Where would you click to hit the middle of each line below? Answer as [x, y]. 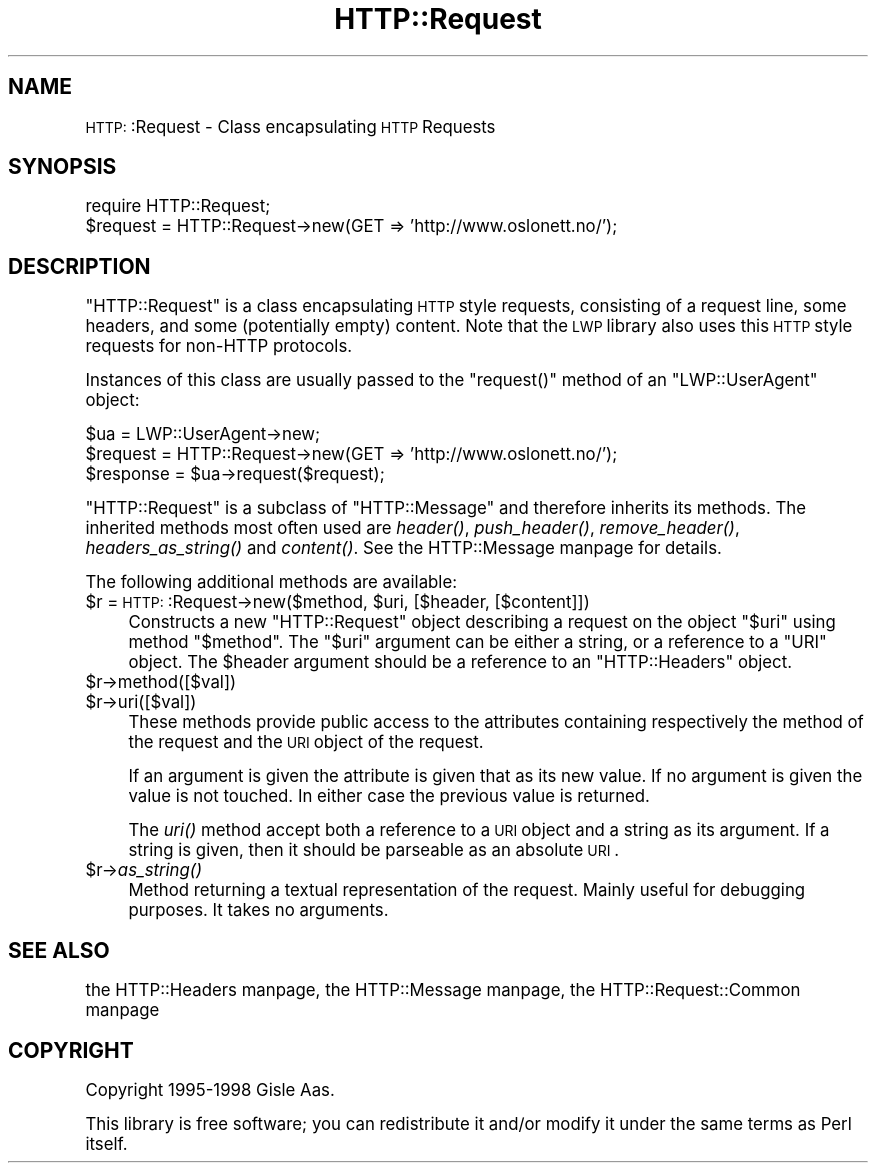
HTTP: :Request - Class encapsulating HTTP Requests [290, 126]
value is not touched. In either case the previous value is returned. [389, 796]
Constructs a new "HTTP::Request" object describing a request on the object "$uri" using [482, 622]
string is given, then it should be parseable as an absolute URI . [374, 850]
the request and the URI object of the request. [306, 742]
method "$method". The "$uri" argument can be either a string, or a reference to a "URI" [477, 642]
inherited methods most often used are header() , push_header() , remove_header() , [412, 528]
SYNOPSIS [62, 167]
